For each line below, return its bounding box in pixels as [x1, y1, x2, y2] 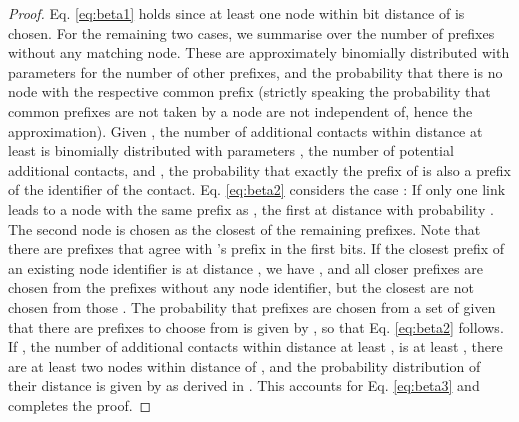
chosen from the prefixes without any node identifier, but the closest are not [8, 277, 474, 298]
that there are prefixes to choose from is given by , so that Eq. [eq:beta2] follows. [8, 316, 504, 337]
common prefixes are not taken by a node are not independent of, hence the [8, 100, 473, 121]
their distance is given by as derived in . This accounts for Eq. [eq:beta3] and [8, 375, 480, 396]
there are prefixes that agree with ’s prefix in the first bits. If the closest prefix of [8, 238, 505, 259]
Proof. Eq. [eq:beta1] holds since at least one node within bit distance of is [8, 3, 465, 23]
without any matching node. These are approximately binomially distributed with [8, 42, 510, 63]
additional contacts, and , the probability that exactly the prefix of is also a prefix [8, 159, 511, 180]
